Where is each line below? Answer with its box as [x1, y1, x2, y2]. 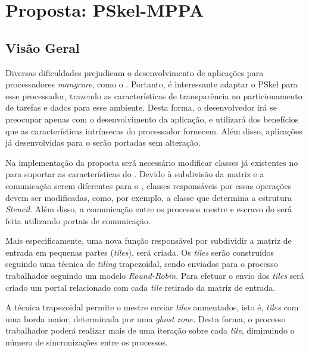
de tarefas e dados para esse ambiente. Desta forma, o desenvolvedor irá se [5, 101, 277, 114]
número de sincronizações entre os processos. [5, 336, 168, 348]
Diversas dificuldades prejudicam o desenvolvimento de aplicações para [5, 66, 264, 78]
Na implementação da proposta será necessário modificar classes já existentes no [5, 156, 298, 168]
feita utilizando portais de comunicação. [5, 214, 151, 227]
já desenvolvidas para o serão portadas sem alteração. [5, 136, 201, 149]
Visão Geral [5, 38, 80, 56]
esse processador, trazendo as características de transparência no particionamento [5, 89, 302, 102]
